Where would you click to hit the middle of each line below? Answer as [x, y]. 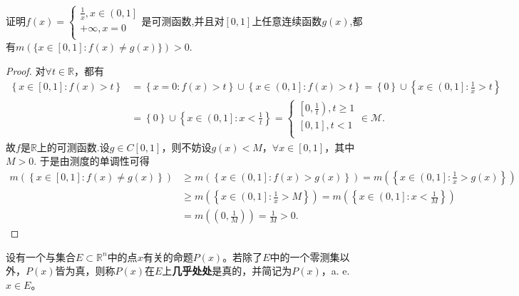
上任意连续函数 [287, 20]
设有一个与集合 [41, 256]
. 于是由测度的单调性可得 [92, 161]
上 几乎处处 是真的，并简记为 [227, 271]
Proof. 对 [26, 70]
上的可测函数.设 [73, 147]
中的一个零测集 [305, 256]
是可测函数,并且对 [183, 20]
